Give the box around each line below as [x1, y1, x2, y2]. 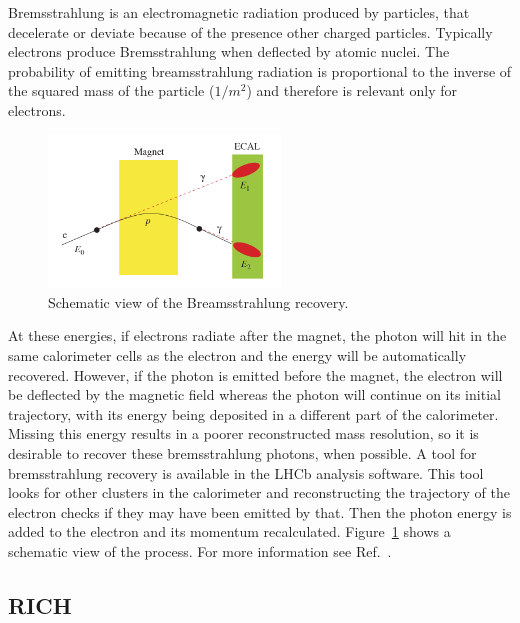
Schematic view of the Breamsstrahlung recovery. [48, 291, 349, 312]
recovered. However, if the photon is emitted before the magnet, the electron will [8, 364, 503, 385]
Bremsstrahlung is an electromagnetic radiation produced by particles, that [8, 2, 470, 22]
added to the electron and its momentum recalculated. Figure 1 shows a [8, 521, 451, 542]
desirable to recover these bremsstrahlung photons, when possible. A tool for [8, 443, 477, 464]
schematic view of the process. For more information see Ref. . [8, 541, 392, 562]
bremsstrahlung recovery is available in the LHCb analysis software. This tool [8, 462, 484, 483]
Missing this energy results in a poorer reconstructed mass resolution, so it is [8, 423, 479, 444]
